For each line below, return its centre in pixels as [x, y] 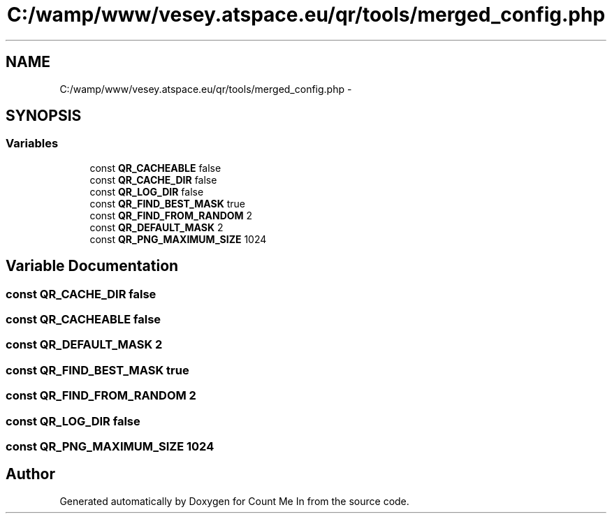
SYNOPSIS [44, 116]
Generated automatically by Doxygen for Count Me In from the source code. [234, 501]
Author [30, 474]
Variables [32, 144]
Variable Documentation [92, 266]
